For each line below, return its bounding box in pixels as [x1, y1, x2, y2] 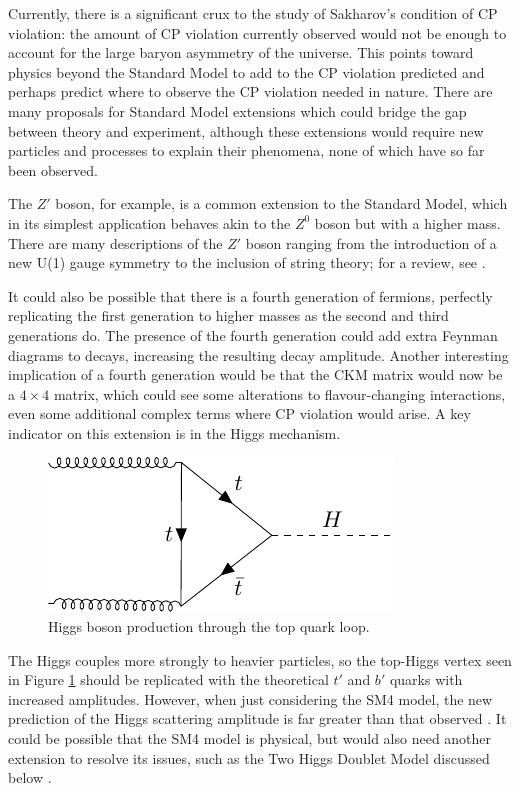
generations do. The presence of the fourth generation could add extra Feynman [8, 324, 498, 345]
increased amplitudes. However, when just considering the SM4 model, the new [8, 688, 493, 709]
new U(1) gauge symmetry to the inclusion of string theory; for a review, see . [8, 252, 486, 273]
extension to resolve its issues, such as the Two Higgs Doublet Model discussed [8, 747, 490, 768]
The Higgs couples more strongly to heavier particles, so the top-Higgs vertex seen [8, 649, 512, 670]
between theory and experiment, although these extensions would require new [8, 120, 484, 141]
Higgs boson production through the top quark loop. [48, 616, 370, 637]
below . [8, 767, 52, 788]
